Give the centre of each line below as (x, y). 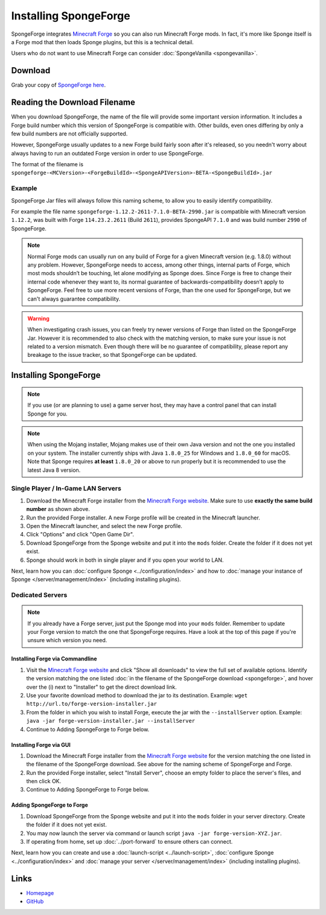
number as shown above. (58, 509)
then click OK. (44, 781)
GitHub (35, 902)
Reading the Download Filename (73, 103)
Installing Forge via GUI (41, 744)
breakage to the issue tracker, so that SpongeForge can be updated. (112, 355)
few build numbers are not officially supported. (69, 134)
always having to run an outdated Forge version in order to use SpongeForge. (107, 153)
